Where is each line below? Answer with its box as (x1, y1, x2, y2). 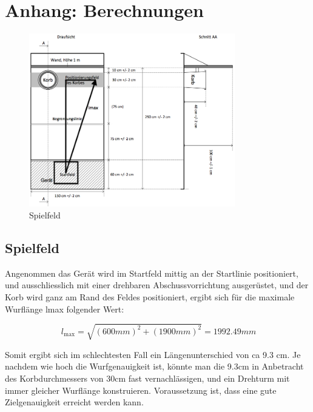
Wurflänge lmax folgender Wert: (5, 302, 124, 315)
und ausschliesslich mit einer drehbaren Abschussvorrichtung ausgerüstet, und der (5, 279, 309, 291)
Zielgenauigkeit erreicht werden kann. (5, 396, 144, 408)
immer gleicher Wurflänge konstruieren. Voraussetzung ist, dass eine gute (5, 383, 277, 396)
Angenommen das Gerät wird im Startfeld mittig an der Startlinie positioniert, (5, 266, 298, 279)
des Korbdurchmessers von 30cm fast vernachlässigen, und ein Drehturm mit (5, 371, 290, 384)
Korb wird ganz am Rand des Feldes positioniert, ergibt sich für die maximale (5, 291, 295, 303)
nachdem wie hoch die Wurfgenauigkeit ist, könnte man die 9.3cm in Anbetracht (5, 360, 304, 373)
